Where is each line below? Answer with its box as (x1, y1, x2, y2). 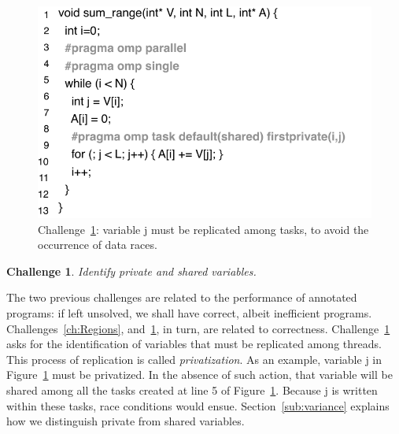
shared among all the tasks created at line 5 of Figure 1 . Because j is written (6, 382, 378, 399)
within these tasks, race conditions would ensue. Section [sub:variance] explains (6, 397, 390, 414)
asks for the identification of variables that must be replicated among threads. (6, 336, 382, 352)
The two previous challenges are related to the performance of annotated (6, 289, 357, 306)
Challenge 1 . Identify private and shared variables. (6, 262, 257, 279)
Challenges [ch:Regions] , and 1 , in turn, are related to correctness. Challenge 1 (6, 320, 390, 336)
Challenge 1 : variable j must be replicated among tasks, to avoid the (38, 221, 369, 237)
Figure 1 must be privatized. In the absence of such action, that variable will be (6, 366, 393, 383)
